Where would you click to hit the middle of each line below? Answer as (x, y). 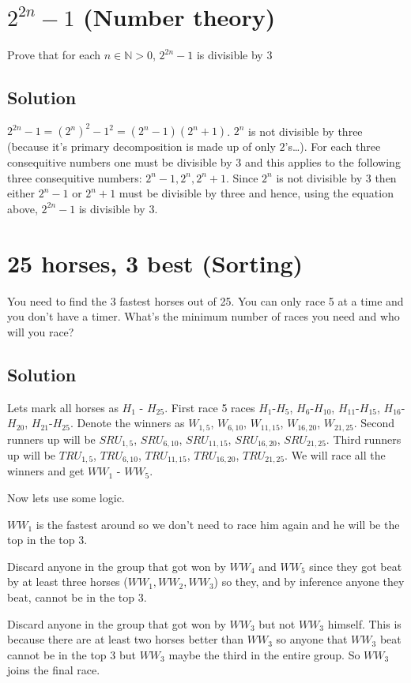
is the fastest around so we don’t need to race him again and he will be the (218, 524)
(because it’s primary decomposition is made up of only (141, 146)
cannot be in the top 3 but (72, 654)
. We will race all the (335, 455)
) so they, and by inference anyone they (309, 582)
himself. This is (364, 623)
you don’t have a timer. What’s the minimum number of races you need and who (204, 316)
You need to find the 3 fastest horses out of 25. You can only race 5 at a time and (205, 300)
